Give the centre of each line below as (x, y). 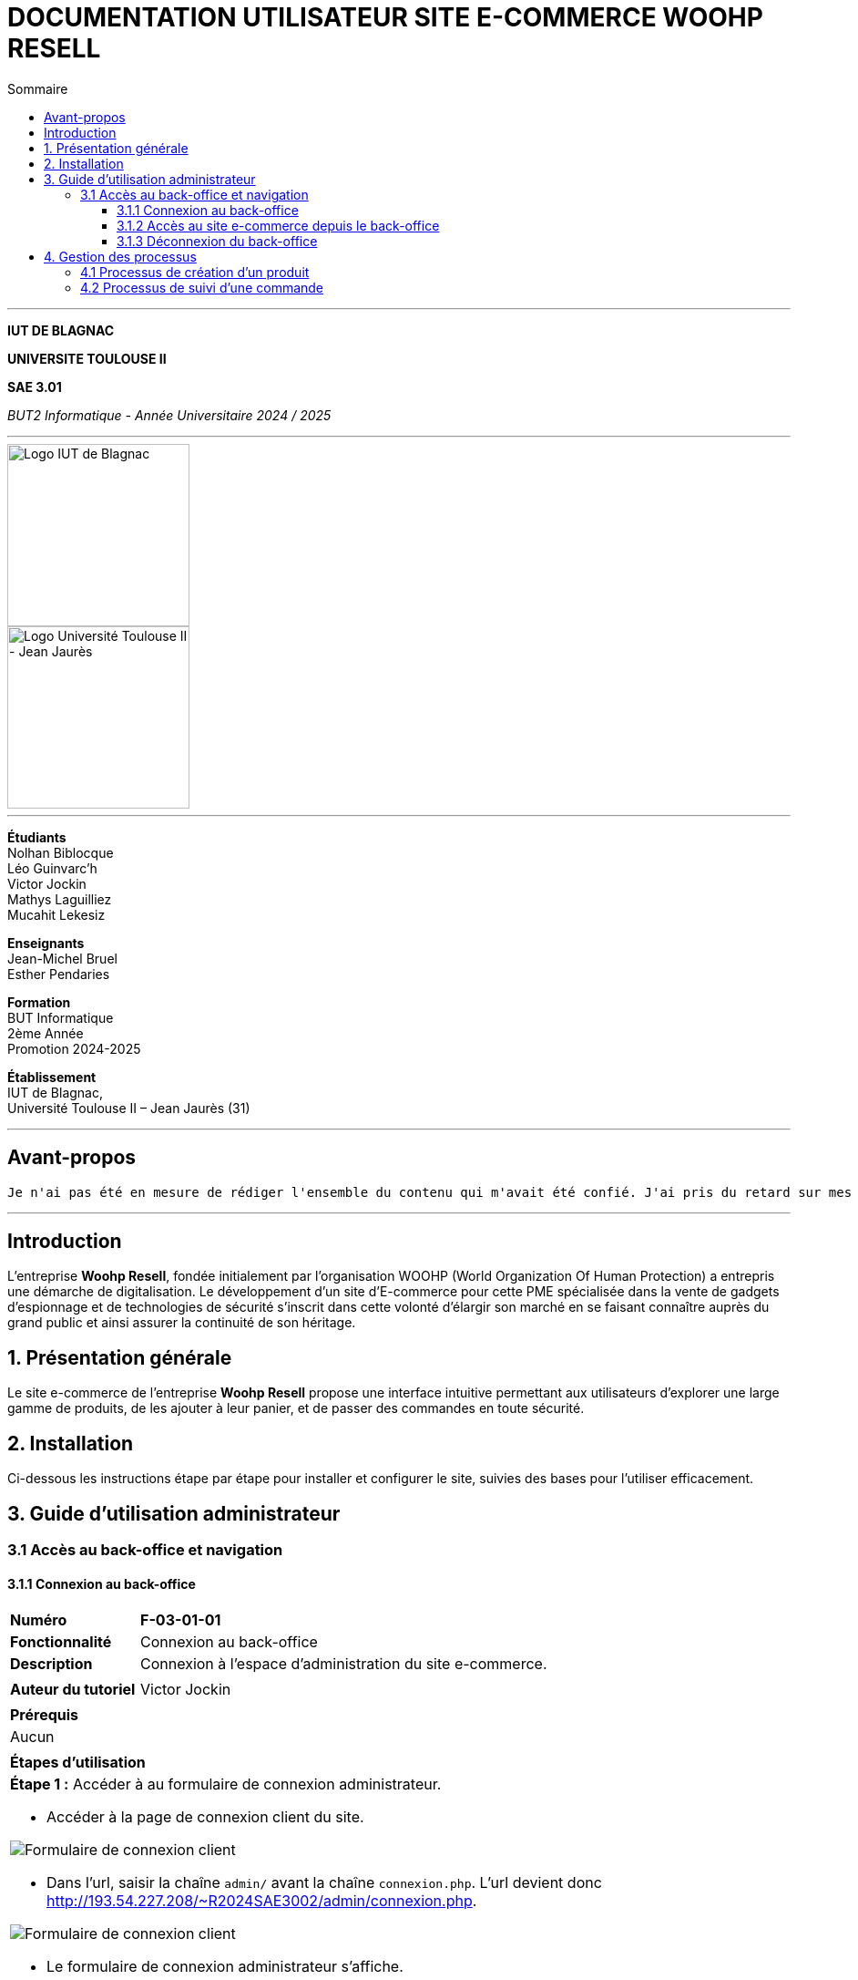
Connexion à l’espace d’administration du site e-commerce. (343, 1664)
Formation (39, 1002)
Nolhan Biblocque (61, 852)
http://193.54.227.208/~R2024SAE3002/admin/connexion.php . (262, 1901)
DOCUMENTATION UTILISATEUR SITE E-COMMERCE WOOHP (385, 17)
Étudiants (37, 837)
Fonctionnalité (61, 1642)
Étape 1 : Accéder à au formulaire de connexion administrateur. (226, 1784)
